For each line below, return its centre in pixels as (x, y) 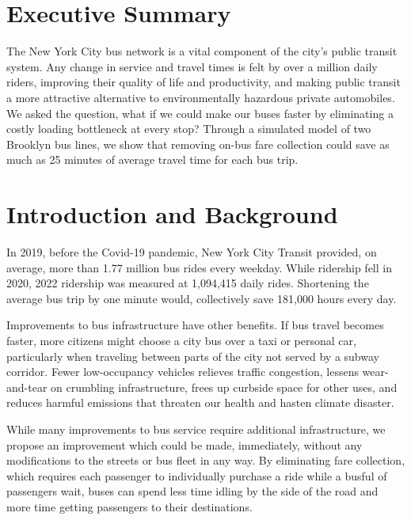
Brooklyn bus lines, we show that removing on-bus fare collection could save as (198, 144)
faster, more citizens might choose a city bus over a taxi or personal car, (181, 340)
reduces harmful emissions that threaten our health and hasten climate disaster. (200, 402)
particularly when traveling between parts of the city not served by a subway (193, 356)
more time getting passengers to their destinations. (129, 506)
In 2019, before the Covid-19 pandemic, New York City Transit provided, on (192, 252)
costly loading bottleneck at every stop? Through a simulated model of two (189, 129)
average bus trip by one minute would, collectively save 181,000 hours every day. (202, 298)
